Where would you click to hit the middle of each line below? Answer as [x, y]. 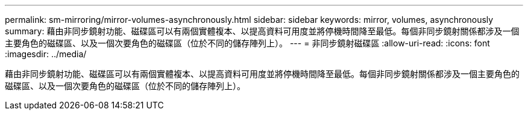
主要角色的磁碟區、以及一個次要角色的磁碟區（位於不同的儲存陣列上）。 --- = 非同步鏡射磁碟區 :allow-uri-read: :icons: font [247, 43]
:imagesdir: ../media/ [46, 54]
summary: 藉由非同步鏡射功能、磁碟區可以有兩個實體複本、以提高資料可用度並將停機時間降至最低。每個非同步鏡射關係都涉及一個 [262, 31]
